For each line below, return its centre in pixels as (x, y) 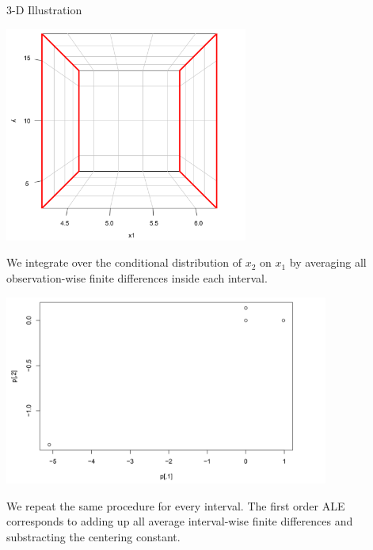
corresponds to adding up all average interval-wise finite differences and (180, 521)
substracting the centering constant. (93, 537)
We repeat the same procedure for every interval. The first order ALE (176, 505)
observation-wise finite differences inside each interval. (137, 278)
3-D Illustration (44, 9)
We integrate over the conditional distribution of (124, 262)
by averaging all (328, 262)
